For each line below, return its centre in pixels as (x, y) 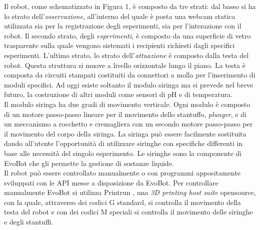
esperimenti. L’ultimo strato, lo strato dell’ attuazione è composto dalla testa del (126, 55)
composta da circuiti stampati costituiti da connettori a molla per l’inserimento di (130, 75)
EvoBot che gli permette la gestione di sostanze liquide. (89, 163)
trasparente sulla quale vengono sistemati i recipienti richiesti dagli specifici (119, 45)
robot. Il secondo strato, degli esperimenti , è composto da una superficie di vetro (127, 35)
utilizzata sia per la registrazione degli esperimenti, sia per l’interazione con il (123, 26)
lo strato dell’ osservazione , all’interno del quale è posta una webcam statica (120, 16)
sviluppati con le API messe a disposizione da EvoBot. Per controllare (111, 182)
